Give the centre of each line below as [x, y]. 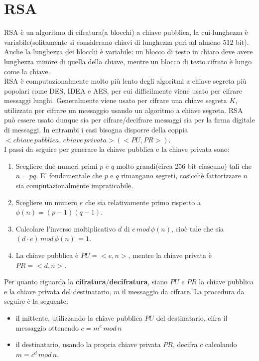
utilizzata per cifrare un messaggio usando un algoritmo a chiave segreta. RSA [124, 110]
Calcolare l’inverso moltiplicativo [66, 228]
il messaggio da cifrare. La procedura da [183, 291]
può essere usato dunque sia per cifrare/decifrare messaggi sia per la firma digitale [129, 120]
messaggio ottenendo [47, 327]
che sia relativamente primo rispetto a [143, 202]
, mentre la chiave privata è [170, 255]
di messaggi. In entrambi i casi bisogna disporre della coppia [96, 130]
